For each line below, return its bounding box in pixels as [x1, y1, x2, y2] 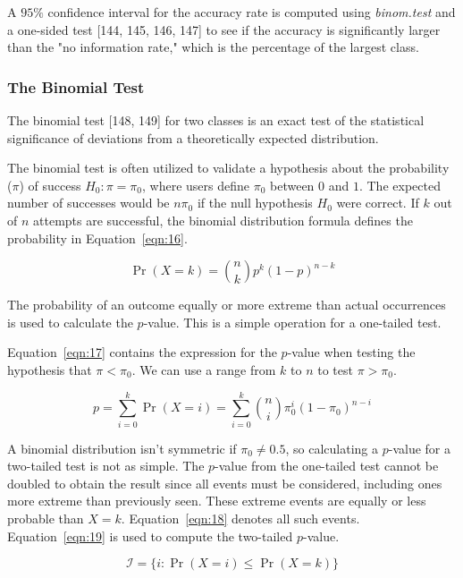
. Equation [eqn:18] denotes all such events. [121, 509, 360, 528]
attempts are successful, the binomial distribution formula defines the [33, 210, 413, 229]
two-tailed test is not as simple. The [7, 456, 205, 475]
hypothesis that [7, 360, 92, 378]
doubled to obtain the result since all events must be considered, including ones [7, 473, 442, 492]
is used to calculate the [7, 312, 133, 331]
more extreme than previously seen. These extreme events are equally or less [7, 491, 426, 510]
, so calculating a [285, 438, 379, 457]
